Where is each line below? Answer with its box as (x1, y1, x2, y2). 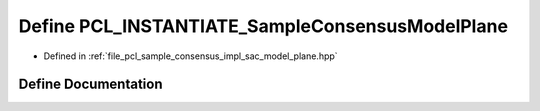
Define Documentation (18, 76, 163, 93)
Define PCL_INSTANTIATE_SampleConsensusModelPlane (18, 15, 509, 37)
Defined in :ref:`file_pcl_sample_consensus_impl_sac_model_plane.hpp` (43, 50, 339, 62)
